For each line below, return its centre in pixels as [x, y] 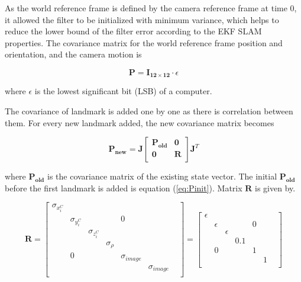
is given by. [275, 188]
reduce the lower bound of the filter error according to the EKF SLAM [133, 31]
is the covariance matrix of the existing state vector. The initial [162, 176]
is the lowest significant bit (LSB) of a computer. [123, 91]
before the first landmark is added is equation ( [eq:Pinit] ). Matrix [124, 188]
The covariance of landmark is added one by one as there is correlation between [149, 111]
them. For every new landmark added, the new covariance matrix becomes [140, 122]
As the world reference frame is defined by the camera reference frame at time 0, [151, 8]
